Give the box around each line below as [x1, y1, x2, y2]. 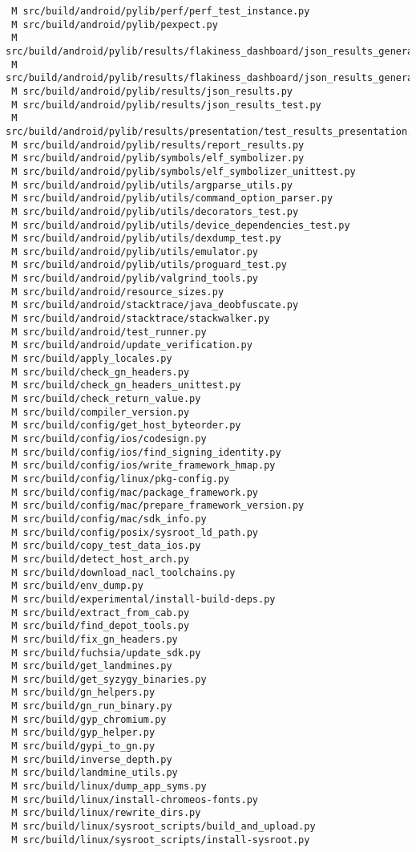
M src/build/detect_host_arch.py [11, 553, 190, 565]
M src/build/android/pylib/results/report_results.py [11, 139, 305, 151]
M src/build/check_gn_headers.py [11, 366, 190, 378]
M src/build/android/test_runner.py [11, 326, 207, 338]
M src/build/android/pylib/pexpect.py [11, 18, 218, 30]
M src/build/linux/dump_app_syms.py [11, 781, 207, 793]
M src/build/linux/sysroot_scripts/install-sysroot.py [11, 834, 310, 846]
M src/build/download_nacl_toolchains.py [11, 566, 236, 578]
